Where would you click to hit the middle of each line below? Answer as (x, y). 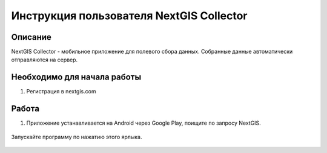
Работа (25, 109)
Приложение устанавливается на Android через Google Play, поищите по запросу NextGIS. (144, 123)
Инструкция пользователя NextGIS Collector (129, 16)
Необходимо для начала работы (76, 77)
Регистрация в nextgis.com (61, 92)
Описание (31, 37)
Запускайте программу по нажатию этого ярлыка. (77, 137)
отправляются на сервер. (45, 60)
